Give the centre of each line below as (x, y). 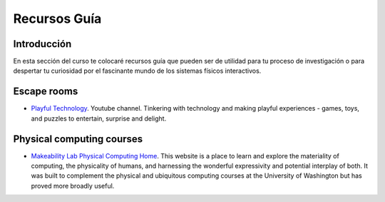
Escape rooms (46, 92)
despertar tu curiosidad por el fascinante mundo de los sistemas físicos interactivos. (137, 71)
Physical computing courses (78, 139)
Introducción (42, 44)
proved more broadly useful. (73, 186)
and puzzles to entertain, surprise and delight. (99, 118)
